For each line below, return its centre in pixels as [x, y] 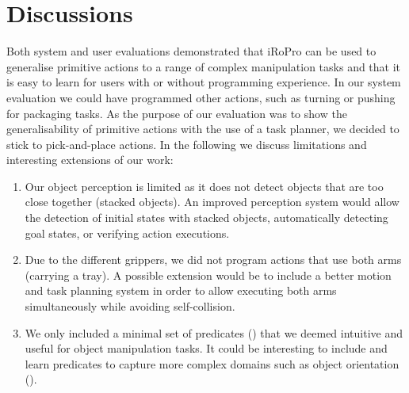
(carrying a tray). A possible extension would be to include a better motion [208, 275]
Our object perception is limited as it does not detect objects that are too [204, 186]
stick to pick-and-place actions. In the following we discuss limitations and [187, 144]
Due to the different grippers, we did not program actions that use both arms [213, 259]
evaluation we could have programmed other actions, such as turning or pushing [201, 97]
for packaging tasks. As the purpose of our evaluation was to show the [177, 113]
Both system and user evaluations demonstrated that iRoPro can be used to [191, 51]
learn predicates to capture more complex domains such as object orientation [212, 363]
